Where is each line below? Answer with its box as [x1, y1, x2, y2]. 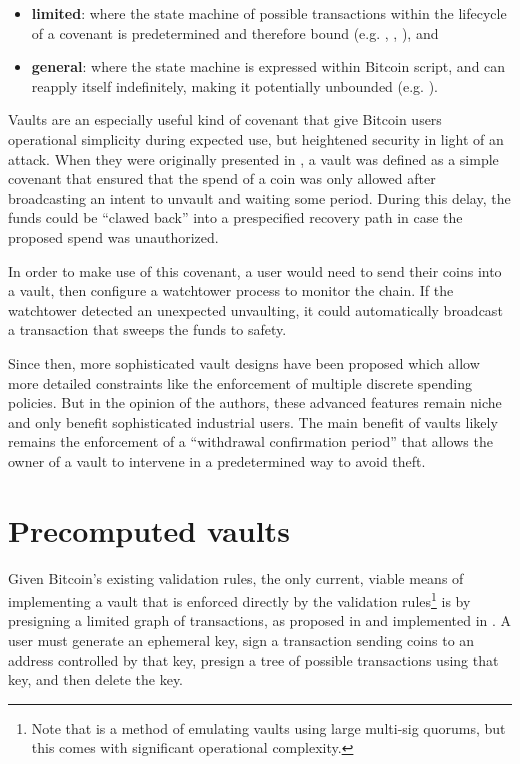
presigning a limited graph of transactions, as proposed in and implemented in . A [8, 610, 512, 631]
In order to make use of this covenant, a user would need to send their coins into [8, 260, 502, 281]
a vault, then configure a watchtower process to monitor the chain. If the [8, 280, 454, 301]
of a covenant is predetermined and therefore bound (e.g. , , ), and [31, 22, 439, 43]
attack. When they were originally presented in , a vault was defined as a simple [8, 148, 499, 169]
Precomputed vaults [8, 509, 290, 550]
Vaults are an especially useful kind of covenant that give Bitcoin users [8, 109, 442, 130]
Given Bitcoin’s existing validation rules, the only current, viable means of [8, 567, 464, 588]
